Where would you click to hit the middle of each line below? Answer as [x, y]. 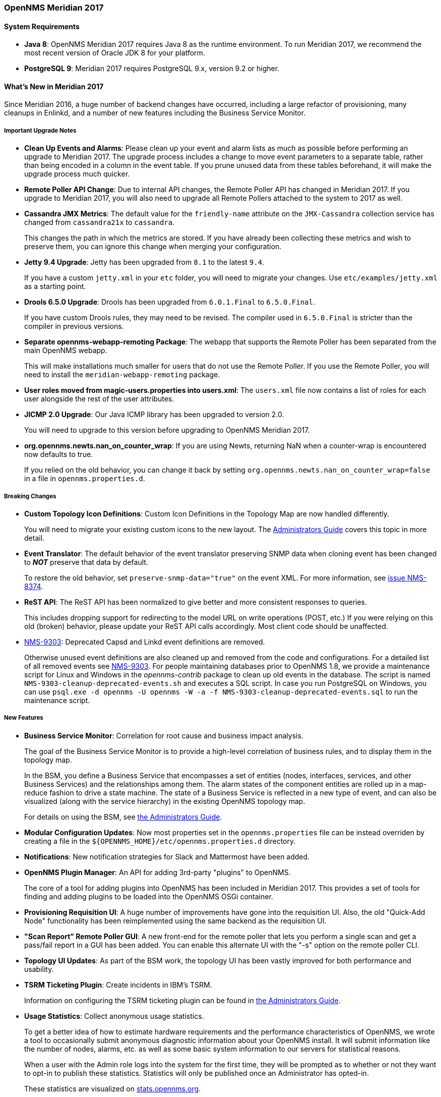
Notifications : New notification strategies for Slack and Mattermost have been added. [167, 856]
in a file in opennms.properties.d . [85, 479]
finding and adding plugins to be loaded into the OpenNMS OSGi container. [149, 896]
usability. [39, 969]
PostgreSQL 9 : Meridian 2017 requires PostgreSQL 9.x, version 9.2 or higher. [152, 69]
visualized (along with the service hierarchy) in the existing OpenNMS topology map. [165, 801]
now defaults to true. [59, 454]
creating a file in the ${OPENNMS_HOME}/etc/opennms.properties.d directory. [160, 841]
